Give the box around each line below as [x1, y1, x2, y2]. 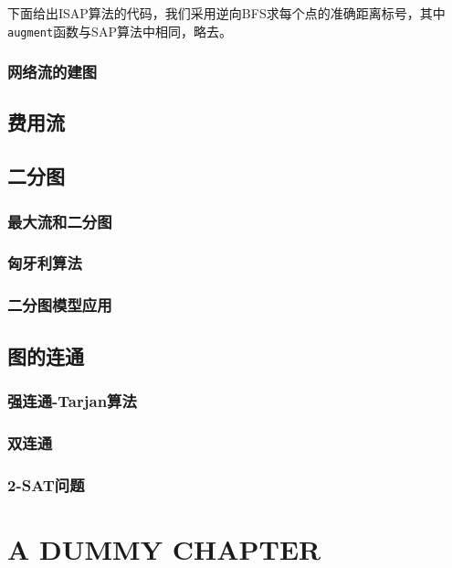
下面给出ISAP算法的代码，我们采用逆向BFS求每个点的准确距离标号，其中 [7, 4, 446, 22]
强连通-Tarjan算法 [7, 389, 137, 412]
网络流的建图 [7, 60, 98, 83]
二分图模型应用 [7, 294, 112, 316]
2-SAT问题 [7, 473, 85, 496]
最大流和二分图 [7, 209, 112, 232]
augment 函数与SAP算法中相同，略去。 [7, 21, 232, 40]
